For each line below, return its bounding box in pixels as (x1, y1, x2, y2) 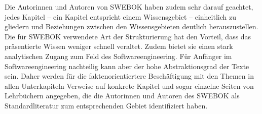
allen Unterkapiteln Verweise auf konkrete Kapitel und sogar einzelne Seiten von (5, 80, 254, 91)
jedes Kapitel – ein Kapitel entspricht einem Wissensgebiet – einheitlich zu (5, 11, 236, 22)
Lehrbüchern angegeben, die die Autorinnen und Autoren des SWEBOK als (5, 90, 240, 101)
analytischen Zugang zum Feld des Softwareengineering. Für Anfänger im (5, 50, 232, 61)
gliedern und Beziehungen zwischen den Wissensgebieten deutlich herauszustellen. (5, 21, 258, 32)
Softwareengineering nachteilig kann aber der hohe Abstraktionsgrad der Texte (5, 61, 249, 71)
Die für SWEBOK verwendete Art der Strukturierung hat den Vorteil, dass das (5, 31, 251, 41)
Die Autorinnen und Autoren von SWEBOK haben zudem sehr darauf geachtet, (5, 2, 253, 12)
